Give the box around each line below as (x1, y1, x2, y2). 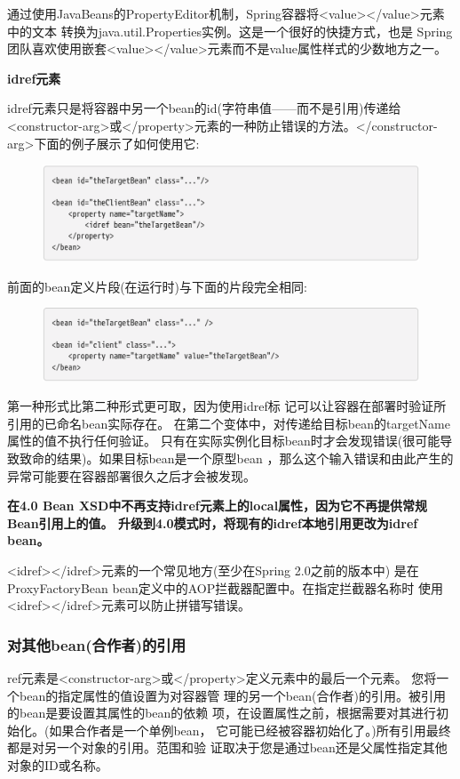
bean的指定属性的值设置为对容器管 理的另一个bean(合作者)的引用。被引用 (19, 686, 446, 704)
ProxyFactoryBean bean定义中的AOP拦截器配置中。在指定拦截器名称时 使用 (7, 578, 443, 597)
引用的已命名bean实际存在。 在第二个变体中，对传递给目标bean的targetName (7, 414, 450, 432)
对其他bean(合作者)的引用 (7, 633, 186, 655)
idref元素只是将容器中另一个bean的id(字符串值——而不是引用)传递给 (7, 99, 401, 117)
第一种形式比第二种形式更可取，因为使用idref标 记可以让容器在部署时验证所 (7, 397, 447, 415)
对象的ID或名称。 (7, 755, 108, 774)
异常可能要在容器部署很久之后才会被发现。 (7, 466, 256, 485)
